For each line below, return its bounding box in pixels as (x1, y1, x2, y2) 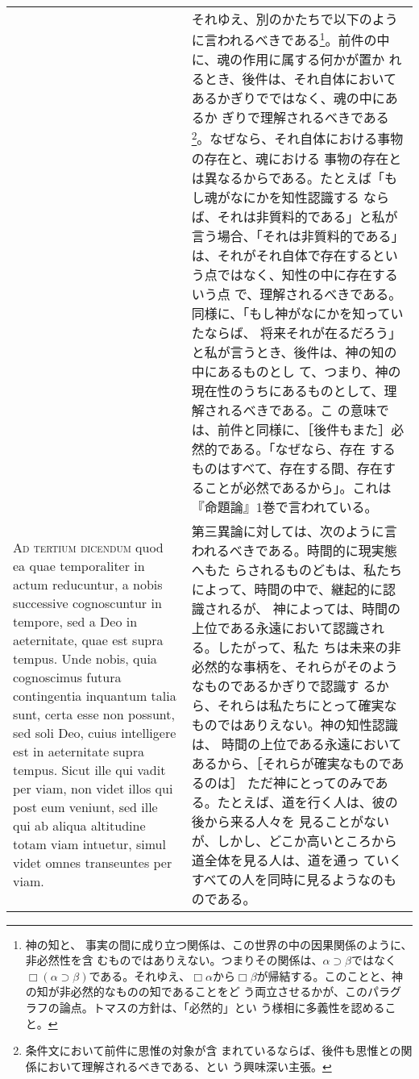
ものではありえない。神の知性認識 (191, 714, 398, 734)
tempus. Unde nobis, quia (13, 649, 157, 669)
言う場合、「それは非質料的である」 (191, 226, 404, 245)
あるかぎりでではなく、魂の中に (191, 89, 385, 108)
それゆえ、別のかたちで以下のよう (191, 10, 398, 28)
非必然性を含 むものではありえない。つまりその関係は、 (25, 952, 323, 969)
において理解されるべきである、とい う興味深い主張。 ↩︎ (36, 1057, 332, 1074)
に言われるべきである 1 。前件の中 (191, 28, 390, 50)
